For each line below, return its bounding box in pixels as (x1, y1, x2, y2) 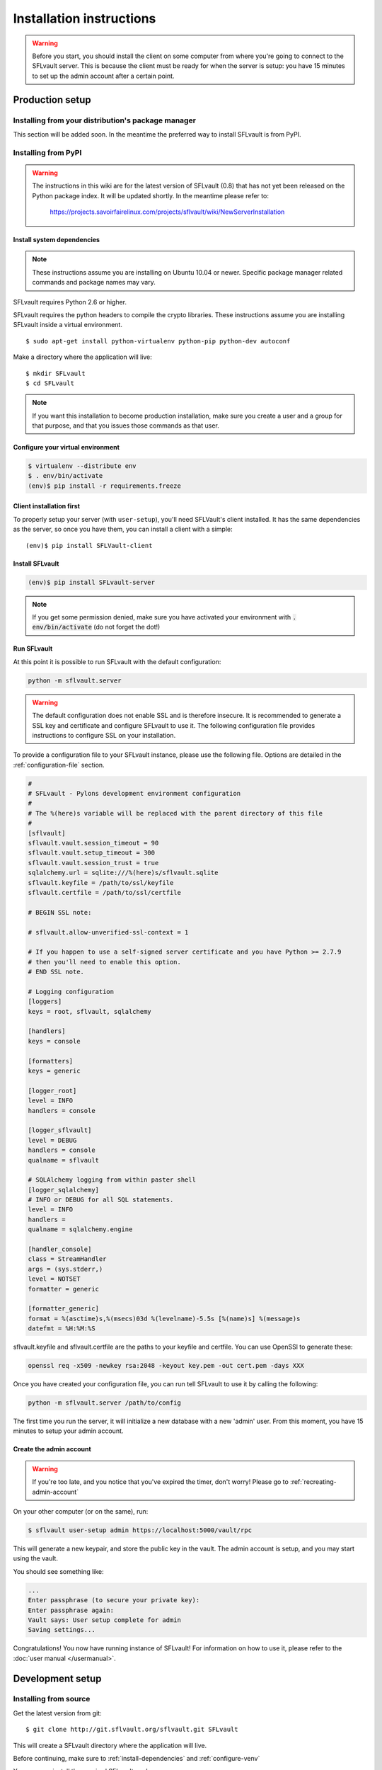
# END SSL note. (28, 968, 85, 976)
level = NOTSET (28, 1275, 81, 1283)
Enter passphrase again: (28, 1606, 115, 1614)
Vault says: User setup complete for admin (28, 1616, 182, 1624)
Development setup (13, 1672, 102, 1684)
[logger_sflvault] (28, 1126, 92, 1134)
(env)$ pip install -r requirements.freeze (28, 481, 182, 490)
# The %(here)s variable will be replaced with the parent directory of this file (28, 809, 323, 817)
